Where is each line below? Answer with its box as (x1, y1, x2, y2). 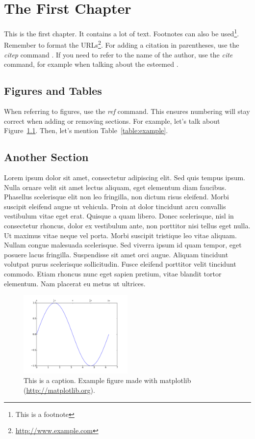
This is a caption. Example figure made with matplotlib (24, 375, 191, 385)
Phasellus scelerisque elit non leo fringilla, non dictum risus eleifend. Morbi (4, 192, 229, 202)
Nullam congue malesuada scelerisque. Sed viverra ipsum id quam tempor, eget (4, 240, 242, 250)
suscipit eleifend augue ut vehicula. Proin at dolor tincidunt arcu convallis (4, 201, 226, 211)
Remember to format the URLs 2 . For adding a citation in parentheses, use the (4, 38, 239, 50)
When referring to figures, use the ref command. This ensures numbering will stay (4, 106, 250, 116)
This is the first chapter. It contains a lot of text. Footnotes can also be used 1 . (4, 27, 239, 38)
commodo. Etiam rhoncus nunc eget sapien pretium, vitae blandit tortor (4, 268, 222, 278)
